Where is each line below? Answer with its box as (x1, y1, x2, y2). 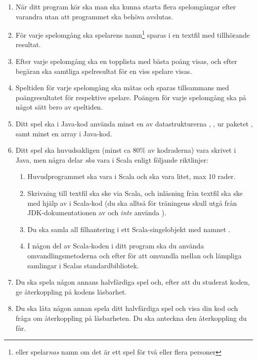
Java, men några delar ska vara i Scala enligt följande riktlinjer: (15, 154, 209, 165)
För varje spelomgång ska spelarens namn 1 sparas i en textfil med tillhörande (15, 28, 250, 40)
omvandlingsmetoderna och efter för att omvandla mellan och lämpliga (27, 250, 242, 260)
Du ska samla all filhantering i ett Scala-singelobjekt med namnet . (27, 224, 230, 234)
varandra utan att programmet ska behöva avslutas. (15, 11, 173, 21)
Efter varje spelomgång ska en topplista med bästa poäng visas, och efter (15, 56, 237, 66)
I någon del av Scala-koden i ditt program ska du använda (27, 240, 204, 251)
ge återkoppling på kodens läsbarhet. (15, 286, 127, 297)
